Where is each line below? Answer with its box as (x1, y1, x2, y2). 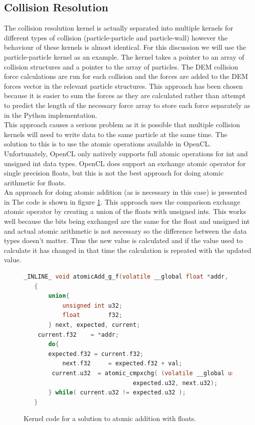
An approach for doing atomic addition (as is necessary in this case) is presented (4, 187, 247, 197)
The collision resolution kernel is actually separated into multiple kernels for (4, 23, 233, 33)
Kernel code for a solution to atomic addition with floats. (24, 413, 196, 424)
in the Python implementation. (4, 109, 97, 120)
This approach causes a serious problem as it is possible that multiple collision (4, 119, 240, 130)
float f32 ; (62, 312, 123, 319)
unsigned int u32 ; (62, 302, 123, 309)
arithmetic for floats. (4, 177, 66, 187)
